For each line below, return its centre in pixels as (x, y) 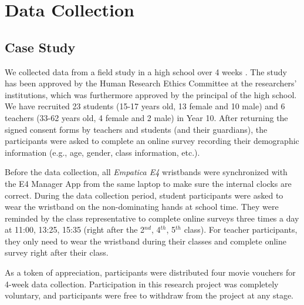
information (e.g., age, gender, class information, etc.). (102, 152)
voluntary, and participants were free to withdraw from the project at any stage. (149, 295)
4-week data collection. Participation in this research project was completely (142, 284)
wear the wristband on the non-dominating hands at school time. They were (142, 207)
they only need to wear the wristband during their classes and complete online (146, 241)
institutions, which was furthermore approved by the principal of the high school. (151, 94)
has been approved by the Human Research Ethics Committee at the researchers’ (151, 83)
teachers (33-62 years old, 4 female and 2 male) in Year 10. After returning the (146, 117)
